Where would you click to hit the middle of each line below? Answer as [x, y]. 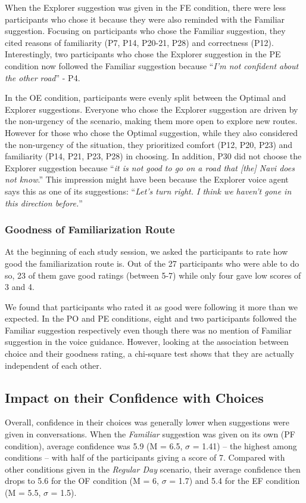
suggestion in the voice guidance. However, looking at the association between [147, 342]
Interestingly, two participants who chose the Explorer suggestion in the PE [143, 54]
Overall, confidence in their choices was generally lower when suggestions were [147, 422]
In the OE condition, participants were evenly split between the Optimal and [146, 98]
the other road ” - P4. [43, 77]
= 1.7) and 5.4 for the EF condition [235, 481]
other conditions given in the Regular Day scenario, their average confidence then [153, 469]
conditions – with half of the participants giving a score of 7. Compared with [145, 457]
